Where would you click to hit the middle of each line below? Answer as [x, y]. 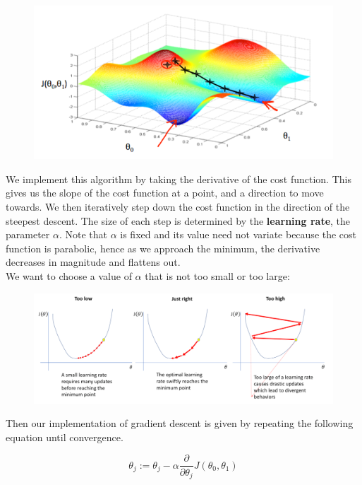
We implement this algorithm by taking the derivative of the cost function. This [179, 179]
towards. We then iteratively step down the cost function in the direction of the [178, 207]
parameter [28, 234]
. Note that [83, 234]
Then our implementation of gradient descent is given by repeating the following [180, 423]
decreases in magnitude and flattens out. [93, 262]
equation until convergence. [65, 437]
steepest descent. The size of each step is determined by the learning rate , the [178, 220]
